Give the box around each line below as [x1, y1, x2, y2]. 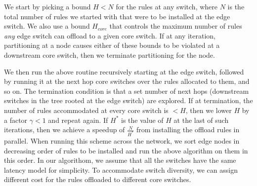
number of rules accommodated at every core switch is [4, 105, 169, 115]
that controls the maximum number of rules [109, 21, 242, 31]
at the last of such [173, 114, 229, 125]
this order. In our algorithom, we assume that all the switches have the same [4, 155, 236, 165]
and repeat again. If [48, 114, 108, 125]
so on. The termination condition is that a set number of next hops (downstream [4, 85, 249, 96]
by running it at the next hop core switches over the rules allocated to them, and [4, 76, 250, 86]
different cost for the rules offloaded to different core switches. [4, 174, 191, 185]
